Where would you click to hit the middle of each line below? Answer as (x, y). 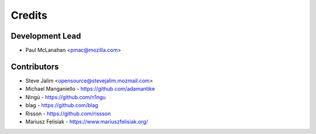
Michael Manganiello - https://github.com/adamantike (90, 89)
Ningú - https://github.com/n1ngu (66, 97)
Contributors (35, 66)
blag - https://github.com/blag (62, 105)
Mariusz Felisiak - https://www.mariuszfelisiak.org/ (87, 121)
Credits (29, 15)
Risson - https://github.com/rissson (68, 114)
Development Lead (46, 36)
